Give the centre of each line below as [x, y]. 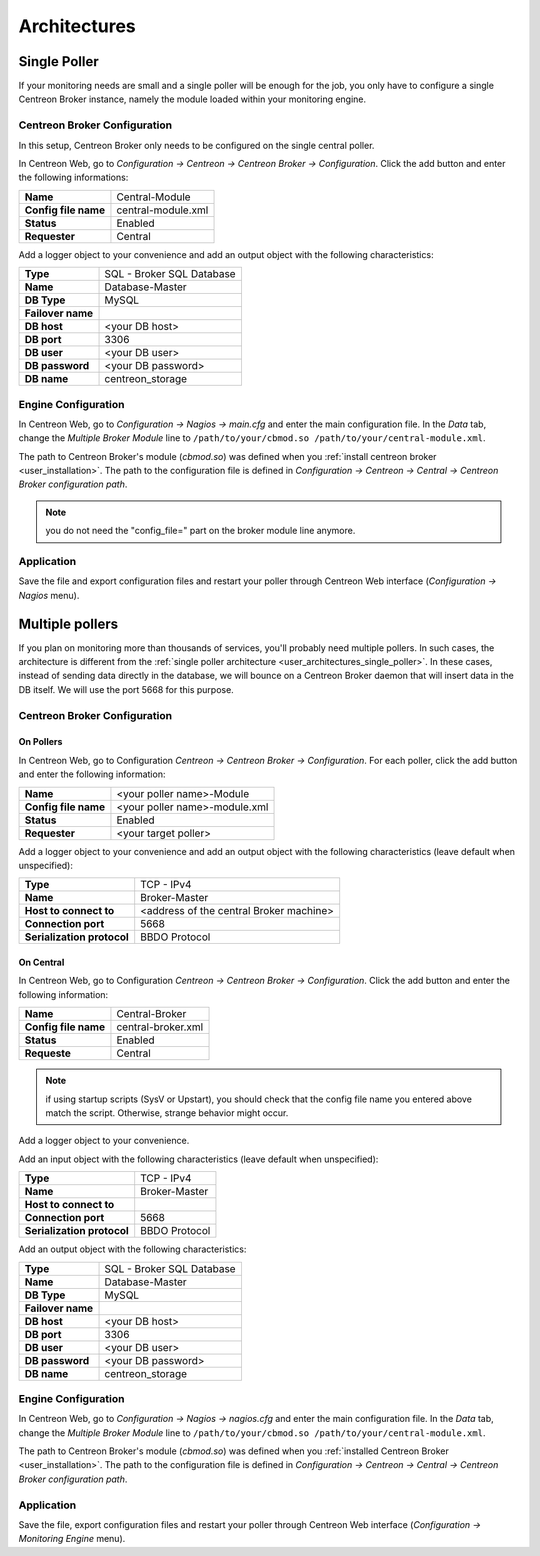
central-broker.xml [160, 1027]
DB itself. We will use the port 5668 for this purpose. [126, 689]
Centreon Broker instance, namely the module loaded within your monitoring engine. [192, 99]
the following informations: [73, 177]
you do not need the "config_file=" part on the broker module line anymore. [200, 531]
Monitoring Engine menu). [72, 1539]
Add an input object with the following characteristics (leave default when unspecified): [198, 1159]
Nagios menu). [49, 595]
